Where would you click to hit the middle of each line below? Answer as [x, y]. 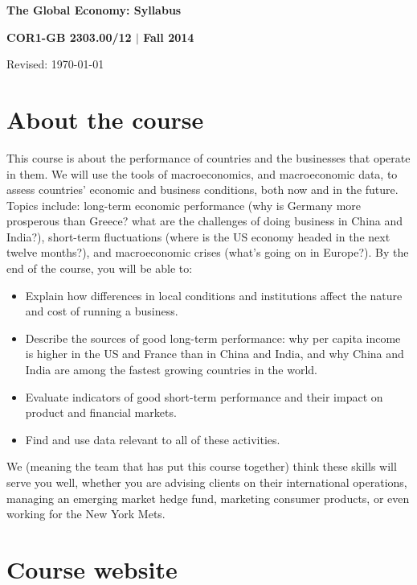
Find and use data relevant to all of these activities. [153, 439]
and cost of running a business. [102, 311]
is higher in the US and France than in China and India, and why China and [215, 354]
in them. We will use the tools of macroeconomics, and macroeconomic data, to [202, 173]
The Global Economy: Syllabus [94, 10]
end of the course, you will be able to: [100, 268]
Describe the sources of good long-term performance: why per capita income [213, 338]
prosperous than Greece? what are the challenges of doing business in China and [205, 221]
